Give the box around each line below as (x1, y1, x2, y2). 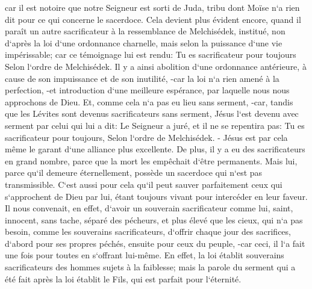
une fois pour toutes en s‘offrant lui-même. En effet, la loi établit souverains (5, 249, 284, 261)
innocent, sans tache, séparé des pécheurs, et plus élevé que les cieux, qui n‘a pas (5, 213, 303, 226)
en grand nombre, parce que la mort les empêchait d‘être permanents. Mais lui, (5, 154, 298, 167)
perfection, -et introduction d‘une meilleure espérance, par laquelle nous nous (5, 84, 290, 96)
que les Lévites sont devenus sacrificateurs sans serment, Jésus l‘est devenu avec (5, 107, 299, 120)
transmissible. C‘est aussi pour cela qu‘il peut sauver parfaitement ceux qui (5, 178, 282, 190)
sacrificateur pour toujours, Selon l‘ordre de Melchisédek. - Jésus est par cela (5, 131, 288, 143)
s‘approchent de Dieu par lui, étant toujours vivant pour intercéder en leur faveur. (5, 190, 308, 202)
